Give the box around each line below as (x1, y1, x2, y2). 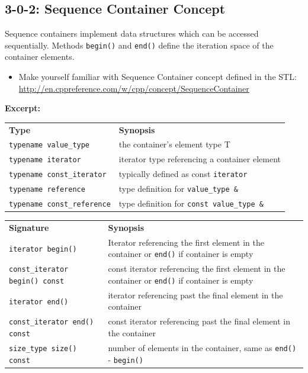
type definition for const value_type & (118, 197, 264, 210)
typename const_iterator (9, 171, 107, 179)
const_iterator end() (9, 318, 94, 327)
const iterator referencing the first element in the (108, 262, 285, 275)
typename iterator (9, 156, 81, 165)
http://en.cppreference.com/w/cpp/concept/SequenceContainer (18, 82, 249, 94)
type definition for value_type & (118, 182, 238, 195)
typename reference (9, 185, 85, 194)
